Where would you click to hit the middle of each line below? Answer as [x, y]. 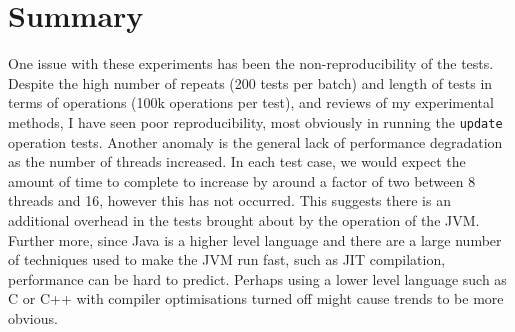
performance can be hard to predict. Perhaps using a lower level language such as [257, 278]
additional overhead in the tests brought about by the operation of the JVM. [244, 219]
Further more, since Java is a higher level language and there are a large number [255, 239]
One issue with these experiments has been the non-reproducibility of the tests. [251, 63]
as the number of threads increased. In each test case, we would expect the [237, 161]
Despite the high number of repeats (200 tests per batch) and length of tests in [250, 82]
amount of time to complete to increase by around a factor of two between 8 [242, 180]
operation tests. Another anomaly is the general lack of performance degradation [255, 141]
